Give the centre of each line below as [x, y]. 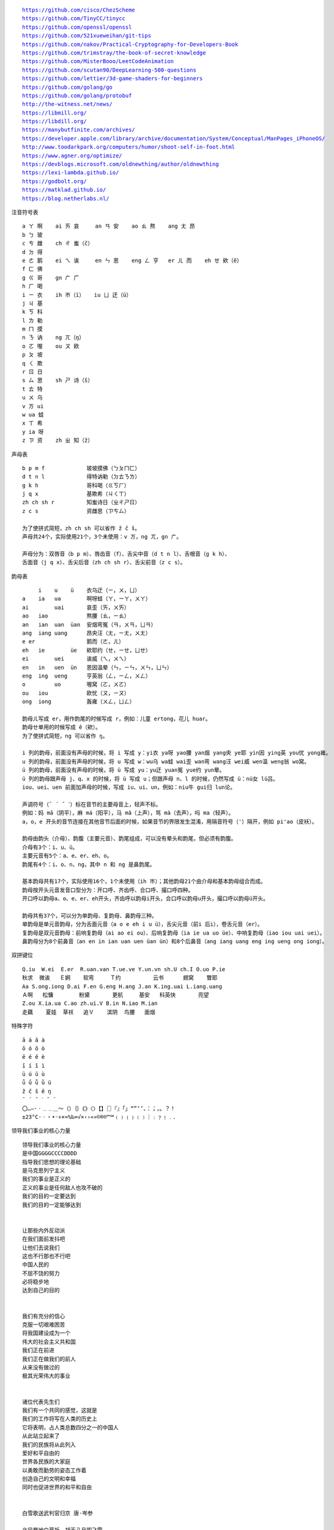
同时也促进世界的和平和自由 [57, 1487]
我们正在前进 [38, 1350]
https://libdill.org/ [54, 121]
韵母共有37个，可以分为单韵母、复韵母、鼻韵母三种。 [90, 916]
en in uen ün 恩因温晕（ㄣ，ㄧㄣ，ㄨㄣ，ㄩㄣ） [97, 667]
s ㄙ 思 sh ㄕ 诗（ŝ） [58, 380]
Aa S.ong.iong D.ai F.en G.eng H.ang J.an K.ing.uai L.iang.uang [122, 986]
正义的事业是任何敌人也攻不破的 [62, 1188]
